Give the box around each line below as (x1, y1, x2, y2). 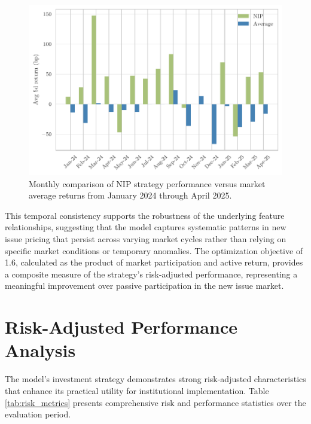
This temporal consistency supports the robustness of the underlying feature (5, 209, 285, 221)
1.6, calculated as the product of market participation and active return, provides (5, 256, 303, 269)
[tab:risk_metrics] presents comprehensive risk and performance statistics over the (5, 396, 306, 408)
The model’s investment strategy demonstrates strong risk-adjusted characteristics (5, 373, 306, 385)
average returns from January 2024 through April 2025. (29, 189, 232, 202)
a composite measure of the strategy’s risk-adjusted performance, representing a (5, 267, 298, 280)
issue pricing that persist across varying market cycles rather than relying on (5, 233, 286, 245)
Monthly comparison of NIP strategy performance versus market (29, 177, 266, 190)
